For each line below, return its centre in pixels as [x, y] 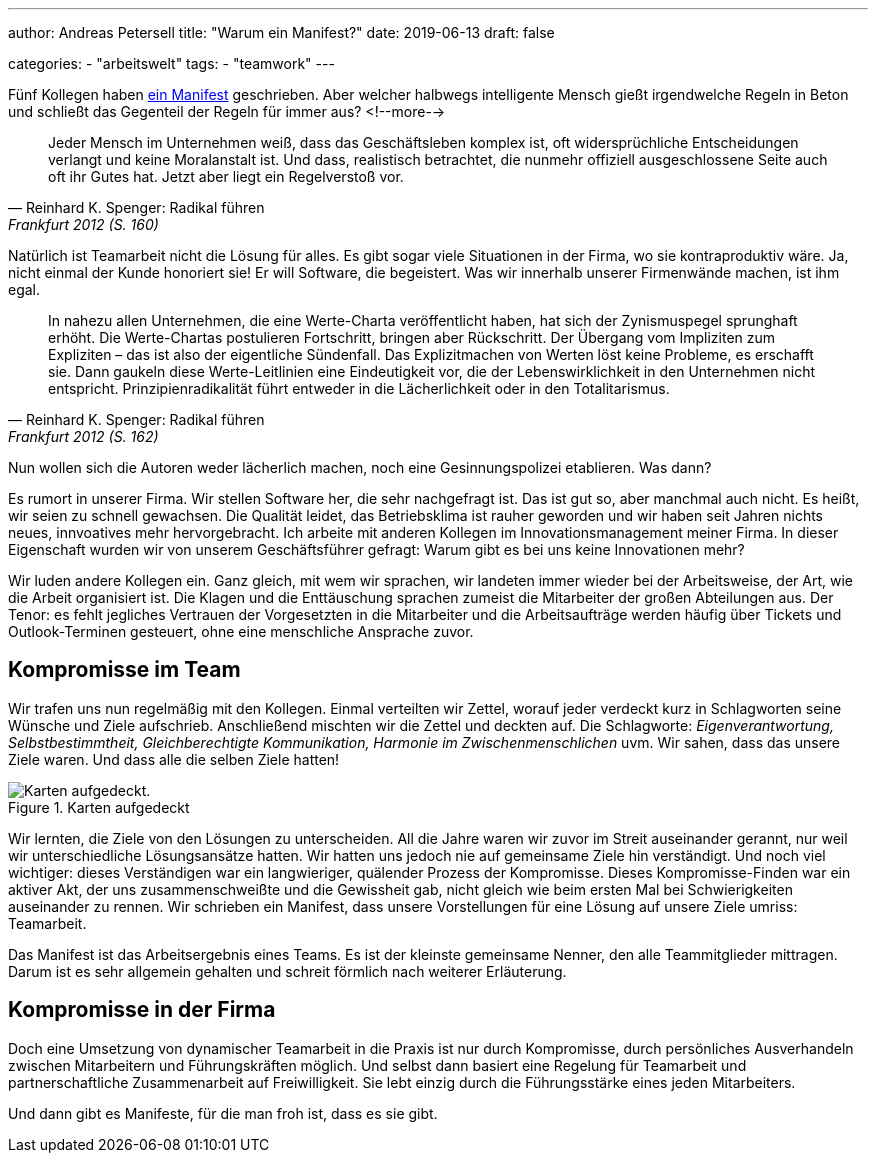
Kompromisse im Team [124, 670]
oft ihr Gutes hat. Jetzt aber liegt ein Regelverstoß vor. [226, 176]
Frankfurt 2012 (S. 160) [83, 224]
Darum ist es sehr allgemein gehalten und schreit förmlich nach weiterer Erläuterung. [287, 971]
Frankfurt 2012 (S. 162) [83, 436]
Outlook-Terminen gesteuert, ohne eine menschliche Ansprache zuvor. [241, 631]
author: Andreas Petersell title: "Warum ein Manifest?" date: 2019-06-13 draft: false [281, 32]
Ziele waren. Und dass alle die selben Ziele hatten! [174, 759]
